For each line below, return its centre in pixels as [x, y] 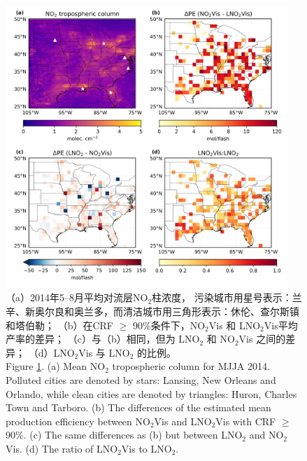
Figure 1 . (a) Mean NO [56, 366]
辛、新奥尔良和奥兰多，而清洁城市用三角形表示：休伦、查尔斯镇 [152, 311]
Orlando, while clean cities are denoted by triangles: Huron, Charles [151, 393]
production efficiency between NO [78, 421]
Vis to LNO [147, 448]
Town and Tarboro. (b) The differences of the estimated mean [138, 407]
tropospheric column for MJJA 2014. [191, 366]
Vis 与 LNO [104, 352]
